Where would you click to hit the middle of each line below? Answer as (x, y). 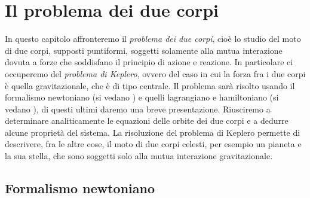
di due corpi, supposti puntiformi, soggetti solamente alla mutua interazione (144, 50)
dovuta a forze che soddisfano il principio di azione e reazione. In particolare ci (149, 62)
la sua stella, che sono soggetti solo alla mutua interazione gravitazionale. (139, 156)
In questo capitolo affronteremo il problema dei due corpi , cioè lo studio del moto (153, 39)
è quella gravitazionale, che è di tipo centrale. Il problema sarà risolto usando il (150, 85)
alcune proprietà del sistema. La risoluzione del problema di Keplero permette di (153, 132)
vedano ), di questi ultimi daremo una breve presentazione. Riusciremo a (138, 109)
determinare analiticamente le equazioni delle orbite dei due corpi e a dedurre (147, 121)
